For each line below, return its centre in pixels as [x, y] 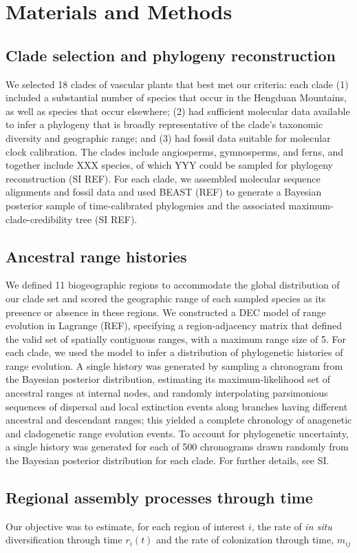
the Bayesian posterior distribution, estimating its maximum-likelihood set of [168, 379]
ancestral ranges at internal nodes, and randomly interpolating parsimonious [167, 393]
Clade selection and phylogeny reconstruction [171, 55]
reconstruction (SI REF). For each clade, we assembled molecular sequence [163, 178]
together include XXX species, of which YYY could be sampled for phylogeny [169, 165]
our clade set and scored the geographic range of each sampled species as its [166, 298]
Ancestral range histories [96, 256]
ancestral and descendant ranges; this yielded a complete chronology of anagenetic [179, 420]
